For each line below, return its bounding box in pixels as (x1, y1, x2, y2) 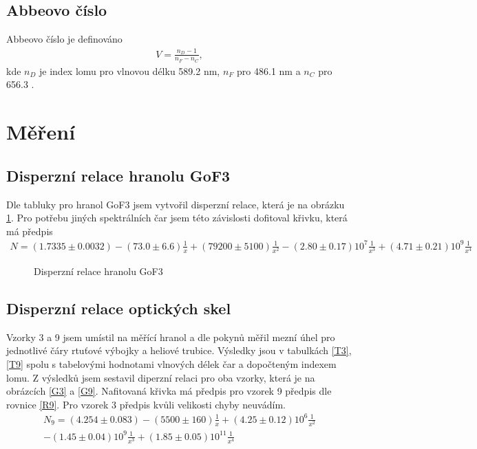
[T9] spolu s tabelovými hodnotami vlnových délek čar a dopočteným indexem (6, 356, 337, 371)
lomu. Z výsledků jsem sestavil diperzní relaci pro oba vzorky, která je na (6, 370, 315, 384)
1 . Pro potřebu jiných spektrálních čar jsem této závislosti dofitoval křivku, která (6, 210, 348, 225)
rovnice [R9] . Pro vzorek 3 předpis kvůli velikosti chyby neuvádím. (6, 397, 286, 411)
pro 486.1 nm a (237, 63, 301, 78)
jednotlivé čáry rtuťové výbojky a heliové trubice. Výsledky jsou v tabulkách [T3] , (6, 343, 352, 358)
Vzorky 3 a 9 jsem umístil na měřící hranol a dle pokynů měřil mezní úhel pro (6, 329, 335, 344)
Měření (6, 118, 76, 146)
